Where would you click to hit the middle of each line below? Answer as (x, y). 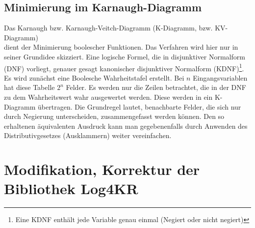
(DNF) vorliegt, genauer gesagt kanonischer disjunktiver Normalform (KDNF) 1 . (124, 67)
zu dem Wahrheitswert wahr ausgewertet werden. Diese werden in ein (108, 97)
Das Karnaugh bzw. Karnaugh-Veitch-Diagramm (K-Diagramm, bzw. (108, 28)
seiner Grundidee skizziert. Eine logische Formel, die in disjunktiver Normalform (125, 56)
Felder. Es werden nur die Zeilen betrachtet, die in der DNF (156, 87)
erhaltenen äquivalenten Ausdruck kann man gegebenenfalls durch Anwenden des (126, 126)
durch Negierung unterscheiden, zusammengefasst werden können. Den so (114, 116)
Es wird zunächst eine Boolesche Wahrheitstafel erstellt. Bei (94, 77)
